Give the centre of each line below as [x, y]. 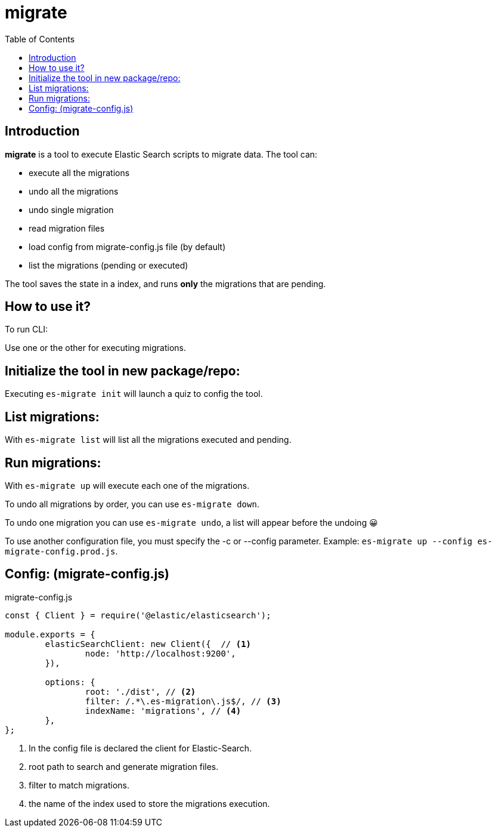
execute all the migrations [79, 172]
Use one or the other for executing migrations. [96, 348]
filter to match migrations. [79, 785]
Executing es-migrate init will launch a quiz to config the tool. [134, 394]
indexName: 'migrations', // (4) [163, 711]
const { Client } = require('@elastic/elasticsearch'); [138, 615]
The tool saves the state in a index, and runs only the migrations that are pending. [165, 284]
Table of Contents [40, 39]
